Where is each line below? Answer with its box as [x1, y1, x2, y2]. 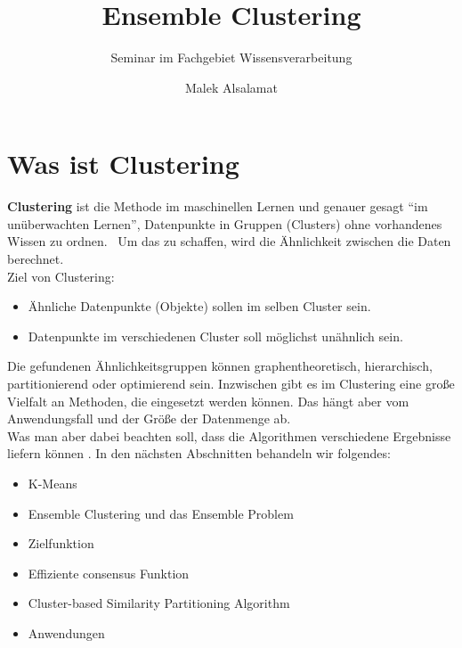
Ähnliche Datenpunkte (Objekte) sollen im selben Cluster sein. [28, 297, 371, 316]
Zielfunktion [28, 534, 94, 553]
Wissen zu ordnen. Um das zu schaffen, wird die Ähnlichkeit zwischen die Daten [7, 232, 451, 250]
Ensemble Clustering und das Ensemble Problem [28, 504, 294, 522]
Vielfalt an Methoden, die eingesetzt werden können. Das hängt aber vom [7, 391, 409, 410]
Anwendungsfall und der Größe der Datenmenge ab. [7, 409, 291, 428]
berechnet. [7, 250, 64, 268]
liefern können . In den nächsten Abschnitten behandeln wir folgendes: [7, 444, 391, 463]
